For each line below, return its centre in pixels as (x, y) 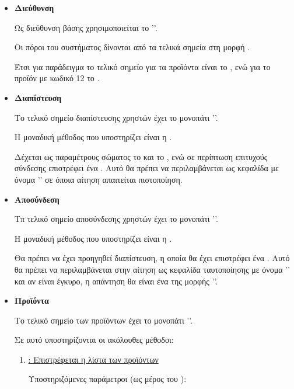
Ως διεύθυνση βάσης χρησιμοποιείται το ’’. (86, 27)
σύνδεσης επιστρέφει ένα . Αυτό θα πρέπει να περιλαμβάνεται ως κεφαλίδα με (146, 168)
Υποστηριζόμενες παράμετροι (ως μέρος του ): (107, 379)
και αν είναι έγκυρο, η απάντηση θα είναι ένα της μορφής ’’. (116, 281)
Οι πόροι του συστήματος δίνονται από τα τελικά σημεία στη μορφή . (132, 47)
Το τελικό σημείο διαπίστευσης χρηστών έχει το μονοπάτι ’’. (116, 117)
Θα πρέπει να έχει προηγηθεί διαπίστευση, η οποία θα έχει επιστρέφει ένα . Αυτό (152, 258)
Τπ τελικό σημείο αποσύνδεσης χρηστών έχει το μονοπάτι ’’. (116, 219)
